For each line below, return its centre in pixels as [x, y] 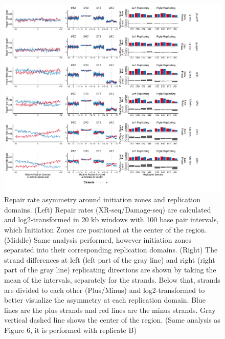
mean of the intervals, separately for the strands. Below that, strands [112, 279]
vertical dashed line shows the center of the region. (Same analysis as [112, 320]
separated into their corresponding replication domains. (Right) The [111, 250]
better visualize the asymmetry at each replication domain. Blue [105, 300]
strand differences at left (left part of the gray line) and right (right [110, 259]
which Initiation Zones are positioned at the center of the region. [106, 229]
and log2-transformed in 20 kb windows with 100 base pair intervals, [111, 219]
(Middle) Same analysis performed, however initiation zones [98, 239]
